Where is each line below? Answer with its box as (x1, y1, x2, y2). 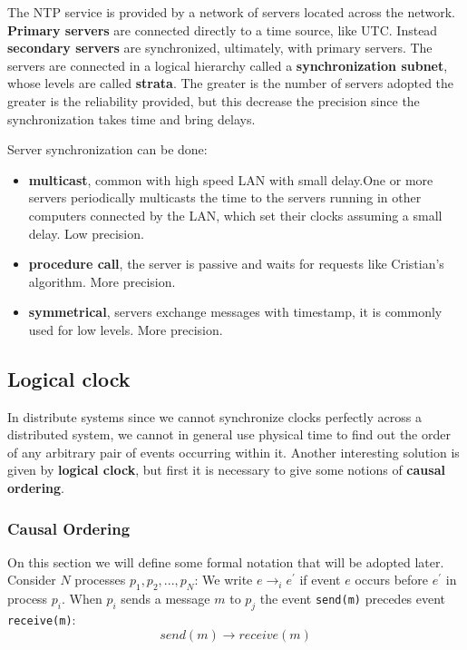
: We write (194, 570, 253, 589)
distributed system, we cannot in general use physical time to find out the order (7, 425, 451, 444)
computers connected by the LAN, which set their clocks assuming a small (28, 205, 443, 224)
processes (74, 570, 126, 589)
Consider (7, 570, 56, 589)
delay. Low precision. (28, 223, 144, 242)
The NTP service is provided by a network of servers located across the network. (7, 3, 455, 21)
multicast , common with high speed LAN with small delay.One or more (28, 170, 433, 189)
